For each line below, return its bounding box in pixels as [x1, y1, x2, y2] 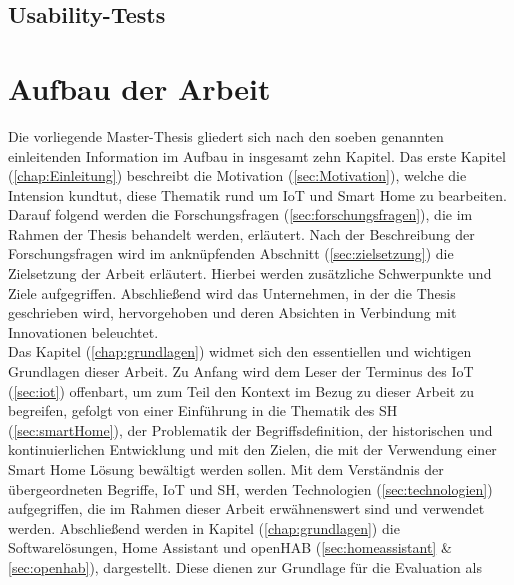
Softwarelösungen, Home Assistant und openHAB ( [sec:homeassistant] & [8, 537, 452, 558]
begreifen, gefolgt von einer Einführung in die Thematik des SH [8, 400, 398, 421]
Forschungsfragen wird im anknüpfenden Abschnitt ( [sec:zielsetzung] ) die [8, 243, 454, 264]
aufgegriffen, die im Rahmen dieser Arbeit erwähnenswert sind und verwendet [8, 498, 485, 519]
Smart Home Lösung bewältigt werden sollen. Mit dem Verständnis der [8, 459, 444, 479]
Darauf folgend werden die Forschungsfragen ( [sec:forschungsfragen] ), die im [8, 204, 473, 225]
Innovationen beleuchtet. [8, 321, 159, 342]
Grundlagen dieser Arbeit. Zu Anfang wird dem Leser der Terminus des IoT [8, 361, 474, 382]
